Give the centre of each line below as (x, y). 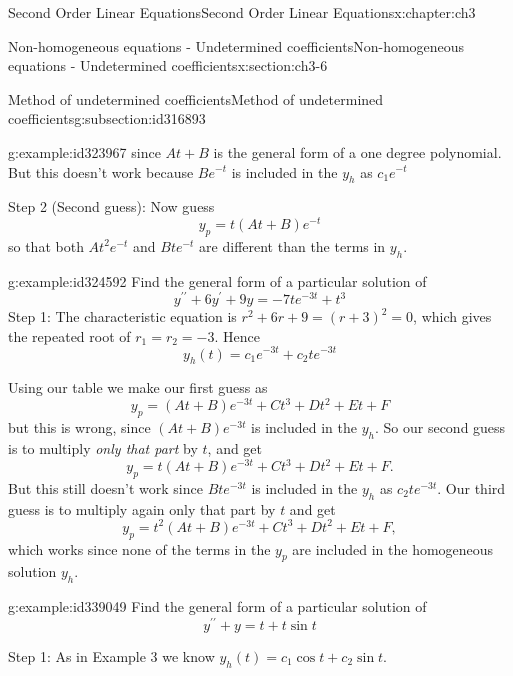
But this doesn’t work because (101, 171)
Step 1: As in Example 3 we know (111, 655)
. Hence (237, 335)
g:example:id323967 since (84, 151)
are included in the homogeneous (393, 548)
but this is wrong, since (79, 427)
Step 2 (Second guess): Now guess (111, 206)
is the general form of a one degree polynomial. (357, 151)
